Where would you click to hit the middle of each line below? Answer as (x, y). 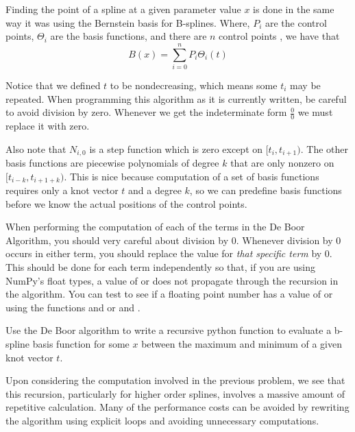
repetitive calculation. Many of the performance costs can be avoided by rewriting (177, 407)
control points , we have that (279, 36)
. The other (324, 148)
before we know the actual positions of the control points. (126, 203)
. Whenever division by (284, 240)
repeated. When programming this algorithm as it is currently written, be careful (176, 98)
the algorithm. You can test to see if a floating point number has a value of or (169, 294)
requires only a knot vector (62, 190)
